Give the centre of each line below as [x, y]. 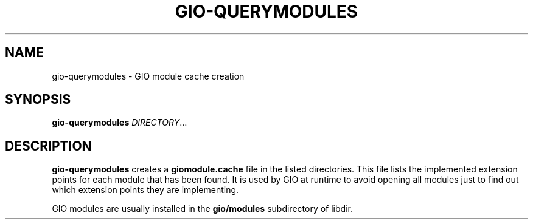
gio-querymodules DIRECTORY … [120, 123]
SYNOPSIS [38, 100]
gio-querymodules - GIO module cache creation [148, 76]
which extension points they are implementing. [145, 190]
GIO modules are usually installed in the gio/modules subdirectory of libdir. [202, 209]
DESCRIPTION [48, 146]
